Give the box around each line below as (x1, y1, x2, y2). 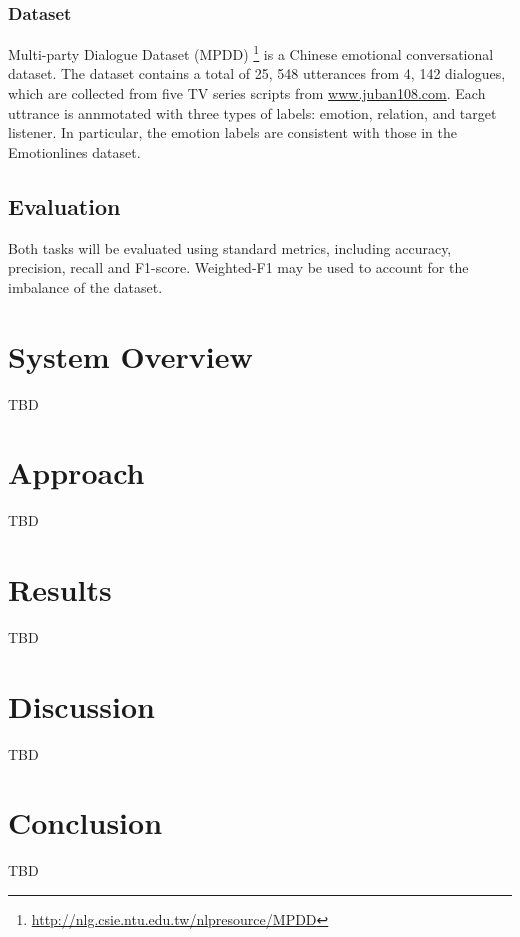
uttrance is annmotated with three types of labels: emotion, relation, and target (8, 102, 497, 123)
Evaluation (8, 190, 121, 221)
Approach (8, 452, 145, 493)
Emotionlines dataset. (8, 141, 141, 162)
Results (8, 569, 112, 610)
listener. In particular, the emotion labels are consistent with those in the (8, 122, 457, 143)
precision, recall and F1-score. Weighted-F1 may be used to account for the (8, 257, 469, 278)
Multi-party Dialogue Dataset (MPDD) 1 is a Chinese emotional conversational (8, 41, 494, 64)
